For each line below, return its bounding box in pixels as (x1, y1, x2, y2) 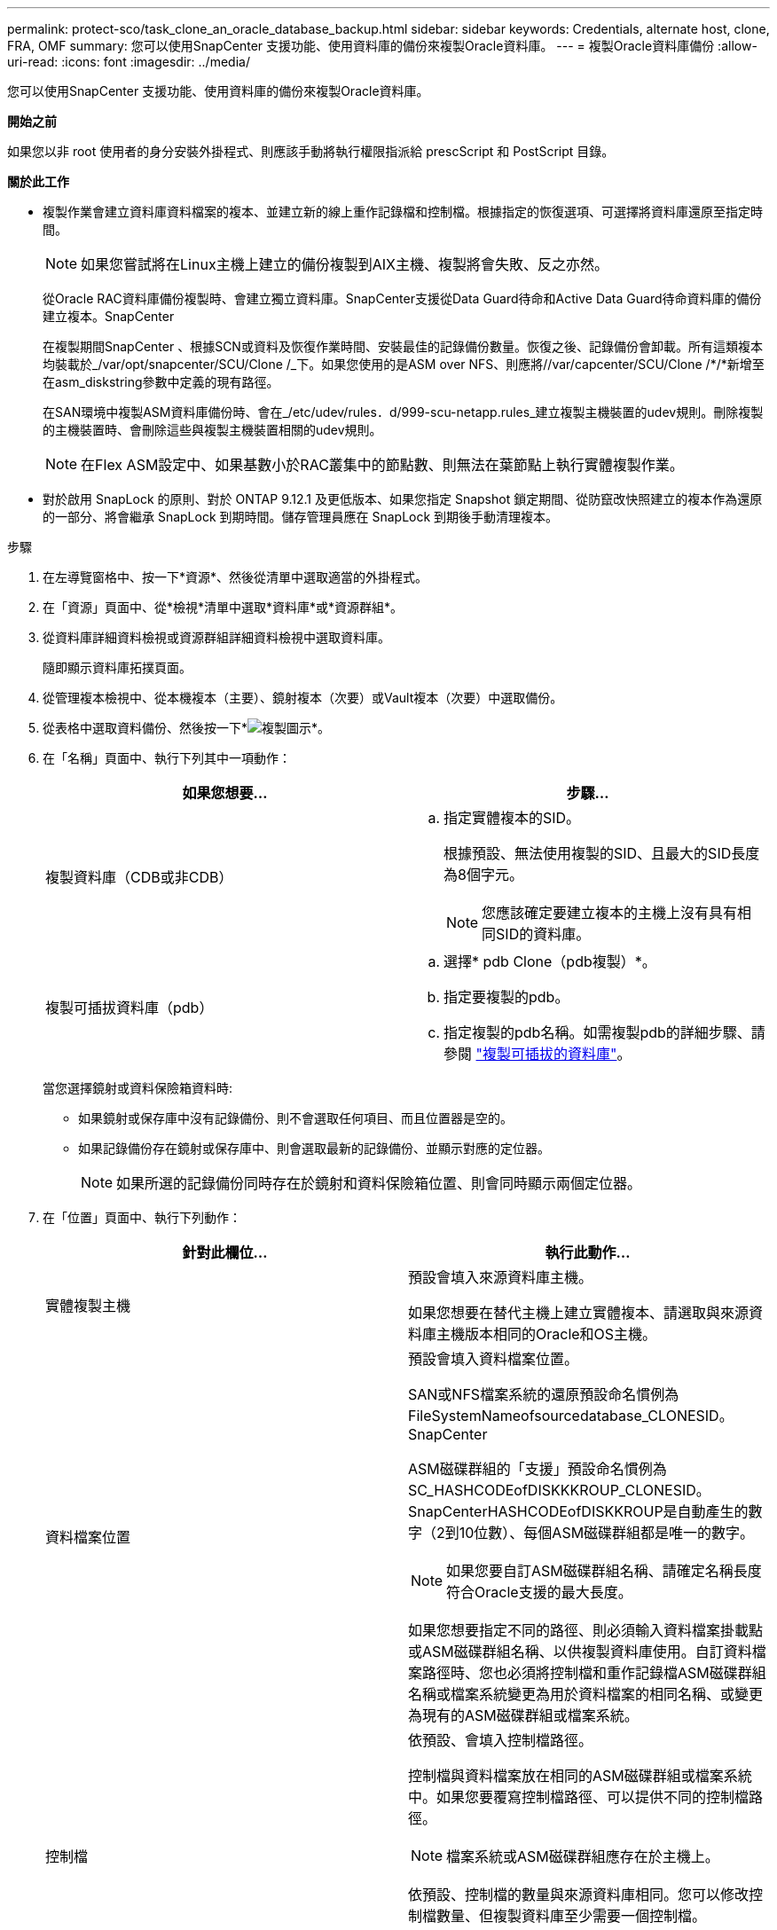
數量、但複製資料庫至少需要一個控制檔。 (436, 1907, 707, 1925)
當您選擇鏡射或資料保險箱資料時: (43, 1080, 233, 1095)
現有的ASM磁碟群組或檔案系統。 (422, 1706, 639, 1724)
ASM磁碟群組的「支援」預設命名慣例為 (408, 1460, 667, 1478)
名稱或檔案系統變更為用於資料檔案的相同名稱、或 (408, 1685, 735, 1703)
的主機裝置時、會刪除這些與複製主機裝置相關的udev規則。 (43, 422, 382, 437)
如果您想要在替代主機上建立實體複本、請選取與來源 (408, 1304, 750, 1322)
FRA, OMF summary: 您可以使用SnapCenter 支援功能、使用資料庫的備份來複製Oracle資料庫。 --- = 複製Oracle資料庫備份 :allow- (7, 38, 757, 53)
